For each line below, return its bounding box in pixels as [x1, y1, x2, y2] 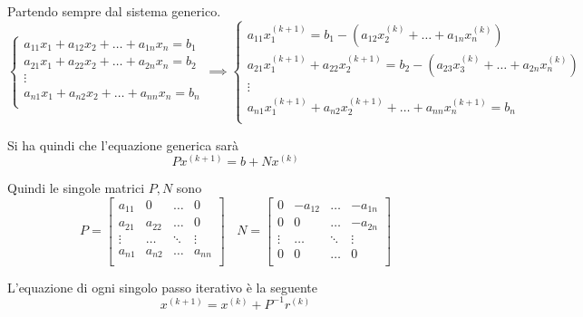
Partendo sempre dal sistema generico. [7, 2, 221, 20]
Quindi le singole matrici [7, 178, 145, 197]
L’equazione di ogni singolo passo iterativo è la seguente [7, 277, 317, 296]
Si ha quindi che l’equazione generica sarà [7, 135, 238, 154]
